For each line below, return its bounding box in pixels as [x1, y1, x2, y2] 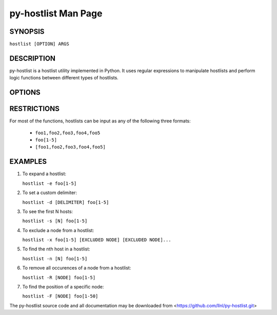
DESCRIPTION [9, 54, 56, 62]
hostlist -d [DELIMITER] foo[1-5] [22, 199, 109, 205]
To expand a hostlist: [22, 171, 67, 177]
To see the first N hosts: [22, 208, 73, 215]
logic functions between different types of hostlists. [9, 75, 119, 81]
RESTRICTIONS [9, 104, 60, 113]
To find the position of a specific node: [22, 284, 104, 290]
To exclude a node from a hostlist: [22, 227, 94, 233]
